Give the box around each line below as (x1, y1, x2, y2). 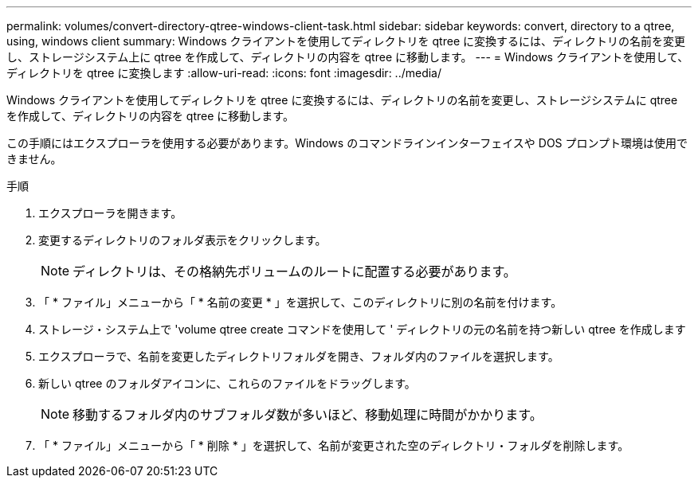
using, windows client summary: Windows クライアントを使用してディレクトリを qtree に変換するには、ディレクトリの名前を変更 (6, 34, 686, 48)
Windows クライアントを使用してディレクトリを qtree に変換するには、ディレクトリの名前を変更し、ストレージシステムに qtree (6, 93, 678, 107)
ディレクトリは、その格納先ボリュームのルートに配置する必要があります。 (73, 263, 516, 279)
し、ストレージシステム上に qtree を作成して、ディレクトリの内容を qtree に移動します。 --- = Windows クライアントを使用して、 (6, 50, 689, 64)
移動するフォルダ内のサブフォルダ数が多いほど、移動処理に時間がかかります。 (73, 407, 543, 423)
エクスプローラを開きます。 (38, 206, 182, 220)
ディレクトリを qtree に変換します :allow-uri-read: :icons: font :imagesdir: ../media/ (6, 66, 442, 80)
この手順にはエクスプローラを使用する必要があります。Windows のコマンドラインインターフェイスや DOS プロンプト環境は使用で (6, 136, 688, 150)
